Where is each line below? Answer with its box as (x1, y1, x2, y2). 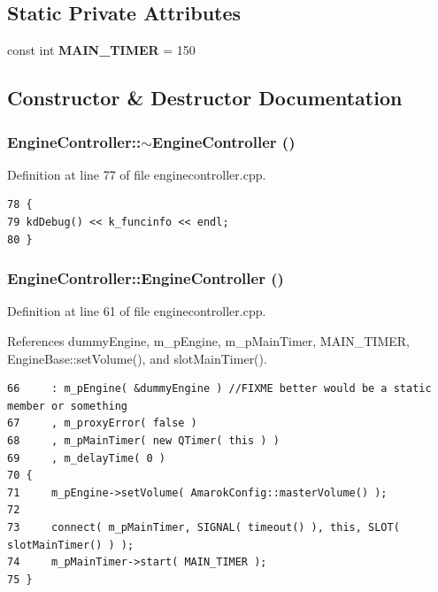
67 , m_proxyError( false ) (7, 417, 197, 430)
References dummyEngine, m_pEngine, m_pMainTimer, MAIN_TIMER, (7, 331, 410, 350)
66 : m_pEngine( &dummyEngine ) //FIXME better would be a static (7, 382, 432, 396)
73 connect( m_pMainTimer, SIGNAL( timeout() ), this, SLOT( (7, 520, 400, 534)
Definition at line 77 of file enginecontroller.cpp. (7, 165, 266, 183)
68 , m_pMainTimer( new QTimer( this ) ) (7, 434, 280, 447)
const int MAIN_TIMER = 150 (7, 41, 196, 59)
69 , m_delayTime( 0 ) (7, 451, 165, 465)
